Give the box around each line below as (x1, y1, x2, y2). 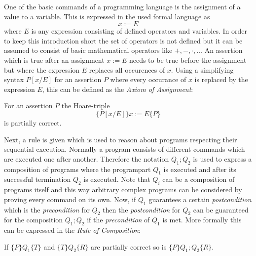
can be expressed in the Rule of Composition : (4, 225, 141, 235)
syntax (4, 74, 24, 85)
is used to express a (193, 153, 252, 164)
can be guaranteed (193, 204, 249, 214)
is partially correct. (4, 117, 62, 128)
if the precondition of (87, 214, 150, 225)
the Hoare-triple (61, 100, 110, 111)
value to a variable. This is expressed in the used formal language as (4, 11, 210, 21)
